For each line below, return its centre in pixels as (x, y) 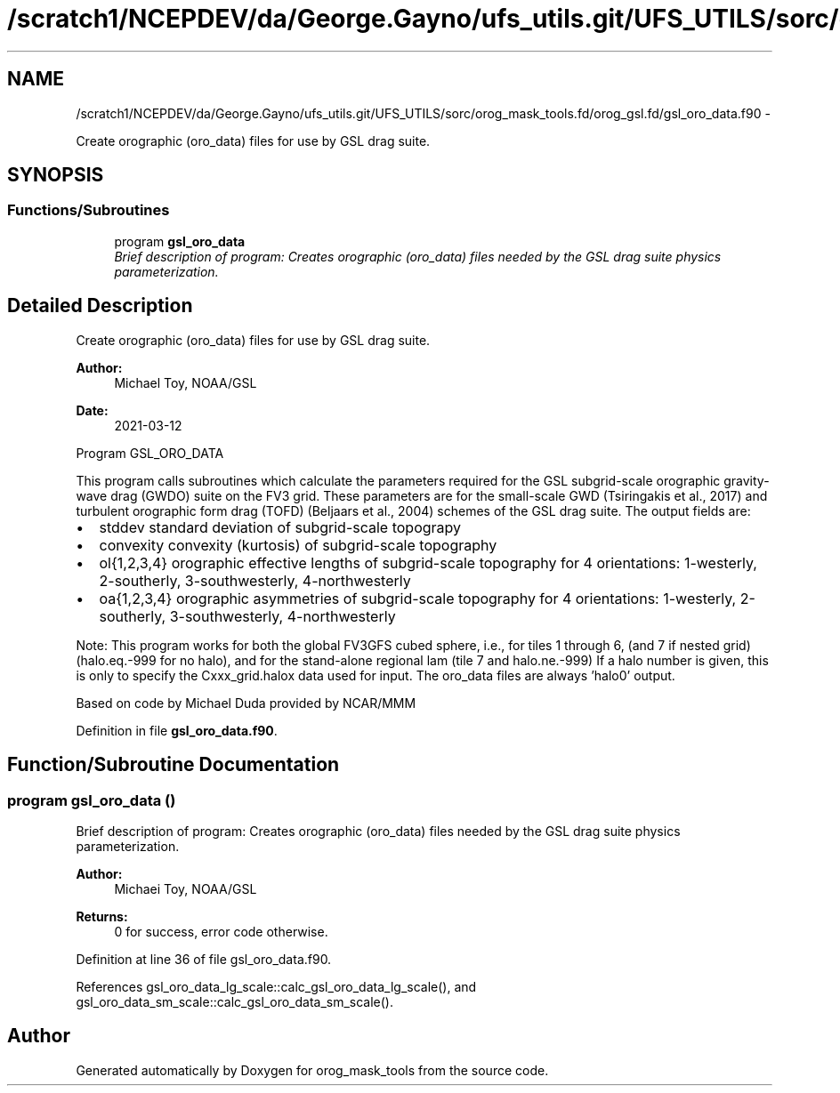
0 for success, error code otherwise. (221, 931)
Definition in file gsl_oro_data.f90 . (177, 730)
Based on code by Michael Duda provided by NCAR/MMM (246, 703)
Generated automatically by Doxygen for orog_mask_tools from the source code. (312, 1070)
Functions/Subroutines (89, 210)
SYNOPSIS (56, 175)
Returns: (102, 916)
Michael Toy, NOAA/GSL (186, 382)
